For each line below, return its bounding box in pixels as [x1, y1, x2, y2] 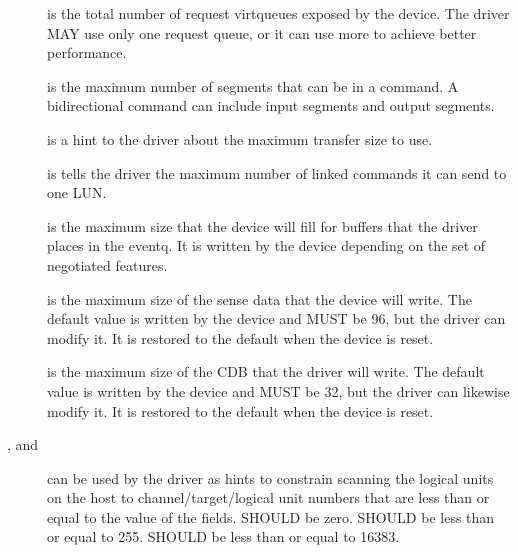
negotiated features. [47, 254, 168, 275]
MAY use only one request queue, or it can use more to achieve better [47, 22, 477, 43]
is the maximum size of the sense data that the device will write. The [47, 288, 472, 309]
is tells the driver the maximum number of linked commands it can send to [47, 162, 507, 183]
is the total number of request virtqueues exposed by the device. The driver [47, 3, 510, 23]
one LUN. [47, 182, 107, 203]
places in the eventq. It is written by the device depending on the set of [47, 235, 486, 256]
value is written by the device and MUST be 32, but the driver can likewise [47, 380, 510, 401]
